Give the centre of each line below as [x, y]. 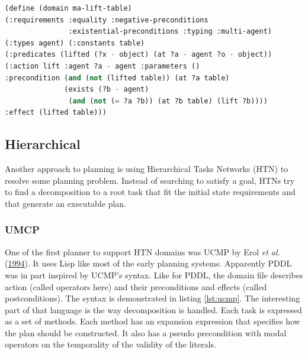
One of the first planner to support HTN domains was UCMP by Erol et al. [142, 251]
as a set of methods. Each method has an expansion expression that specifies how [153, 321]
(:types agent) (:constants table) [75, 43]
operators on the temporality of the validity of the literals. [110, 344]
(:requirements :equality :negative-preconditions [107, 20]
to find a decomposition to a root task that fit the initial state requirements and [150, 192]
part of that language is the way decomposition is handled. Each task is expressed [153, 309]
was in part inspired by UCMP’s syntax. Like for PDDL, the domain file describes [154, 275]
